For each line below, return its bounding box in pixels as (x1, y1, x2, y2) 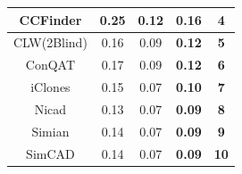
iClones (30, 78, 71, 96)
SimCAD (26, 144, 75, 162)
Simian (31, 121, 70, 140)
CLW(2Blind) (13, 33, 88, 52)
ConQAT (25, 55, 76, 74)
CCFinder (19, 10, 82, 29)
